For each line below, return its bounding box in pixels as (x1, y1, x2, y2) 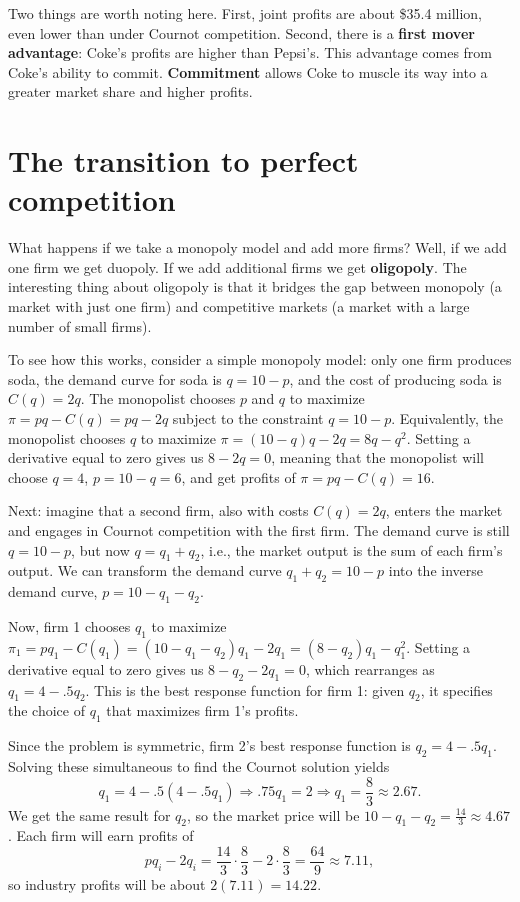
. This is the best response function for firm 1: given (85, 679, 405, 700)
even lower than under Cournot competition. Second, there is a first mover (8, 22, 475, 43)
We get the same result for (8, 804, 171, 825)
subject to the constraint (172, 408, 324, 429)
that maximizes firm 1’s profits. (106, 700, 299, 721)
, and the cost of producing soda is (289, 368, 502, 389)
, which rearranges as (305, 658, 435, 679)
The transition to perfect (8, 140, 359, 181)
